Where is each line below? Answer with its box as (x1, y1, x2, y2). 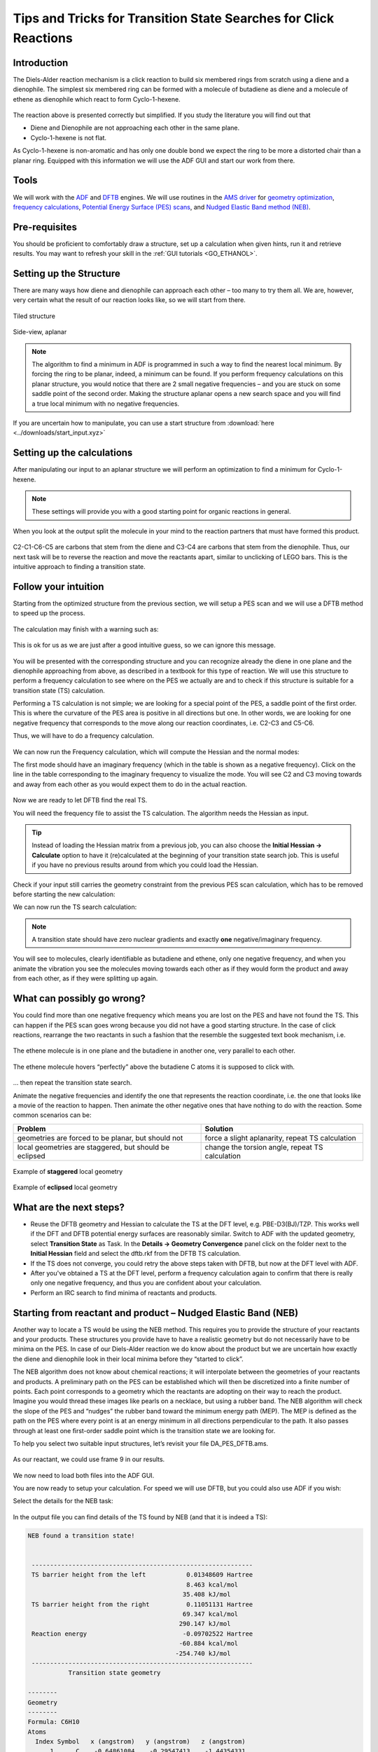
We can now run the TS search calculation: (13, 903, 137, 911)
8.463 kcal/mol (186, 1580, 239, 1589)
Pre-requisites (13, 221, 77, 233)
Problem (17, 1123, 46, 1133)
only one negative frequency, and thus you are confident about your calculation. (30, 1279, 262, 1287)
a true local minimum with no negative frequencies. (31, 399, 180, 408)
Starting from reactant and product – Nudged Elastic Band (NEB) (13, 1307, 299, 1319)
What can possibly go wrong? (13, 992, 146, 1005)
